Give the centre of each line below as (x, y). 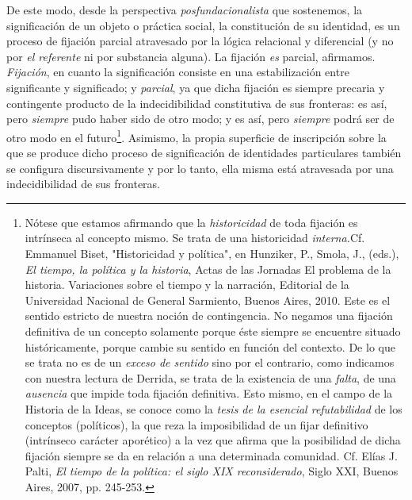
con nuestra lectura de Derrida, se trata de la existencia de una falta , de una (210, 377)
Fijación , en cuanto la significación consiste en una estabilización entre (178, 72)
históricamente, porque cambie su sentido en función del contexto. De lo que (210, 346)
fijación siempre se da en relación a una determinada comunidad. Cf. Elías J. (211, 455)
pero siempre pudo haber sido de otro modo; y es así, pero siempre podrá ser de (200, 119)
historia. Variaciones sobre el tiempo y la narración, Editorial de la (187, 285)
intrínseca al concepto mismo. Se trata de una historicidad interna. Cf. (195, 238)
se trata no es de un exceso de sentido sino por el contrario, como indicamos (210, 362)
